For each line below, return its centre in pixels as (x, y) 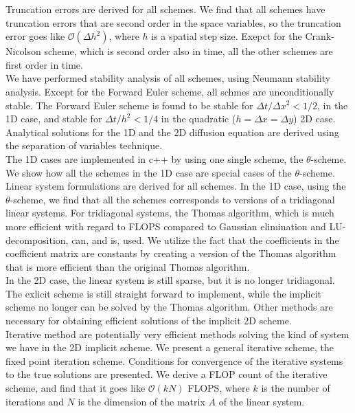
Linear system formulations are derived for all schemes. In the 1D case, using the (176, 186)
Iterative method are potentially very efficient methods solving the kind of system (177, 334)
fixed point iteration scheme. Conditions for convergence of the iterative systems (174, 360)
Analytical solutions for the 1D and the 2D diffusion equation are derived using (172, 132)
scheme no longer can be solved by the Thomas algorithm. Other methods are (169, 307)
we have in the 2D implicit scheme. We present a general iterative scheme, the (170, 347)
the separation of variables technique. (84, 145)
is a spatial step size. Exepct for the (227, 36)
